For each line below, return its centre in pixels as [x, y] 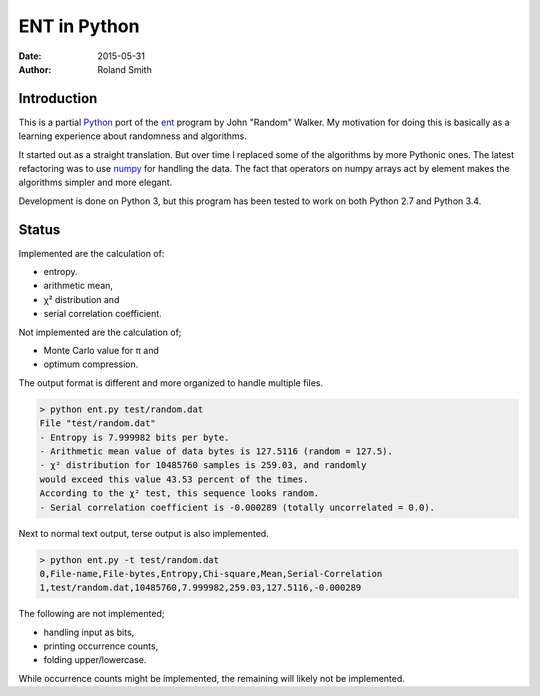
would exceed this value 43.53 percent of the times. [174, 479]
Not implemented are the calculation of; [100, 332]
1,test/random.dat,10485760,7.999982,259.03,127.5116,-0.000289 [200, 588]
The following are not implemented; [91, 614]
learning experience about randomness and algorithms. [132, 136]
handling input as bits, [89, 632]
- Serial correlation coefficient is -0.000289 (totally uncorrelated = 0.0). [237, 507]
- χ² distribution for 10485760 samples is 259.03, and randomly [203, 465]
